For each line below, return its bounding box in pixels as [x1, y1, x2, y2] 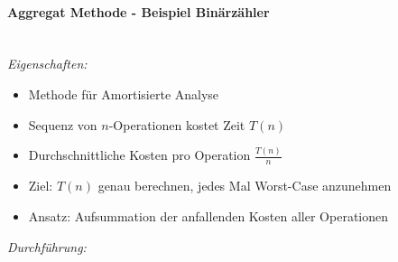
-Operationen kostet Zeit [108, 115, 245, 134]
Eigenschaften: [7, 54, 88, 73]
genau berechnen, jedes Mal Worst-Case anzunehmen [97, 176, 392, 195]
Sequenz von [28, 115, 97, 134]
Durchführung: [7, 237, 87, 256]
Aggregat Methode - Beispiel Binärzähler [7, 2, 270, 21]
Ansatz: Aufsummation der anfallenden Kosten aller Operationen [28, 206, 389, 225]
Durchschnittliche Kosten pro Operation [28, 145, 251, 164]
